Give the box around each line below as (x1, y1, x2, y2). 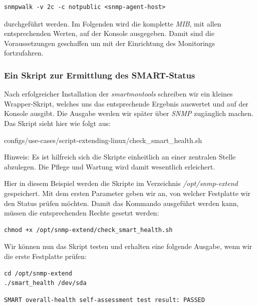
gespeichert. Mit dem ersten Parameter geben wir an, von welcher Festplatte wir (4, 187, 251, 198)
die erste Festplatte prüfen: (4, 250, 87, 261)
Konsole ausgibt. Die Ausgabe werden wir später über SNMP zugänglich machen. (4, 108, 253, 118)
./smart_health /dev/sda (4, 279, 87, 287)
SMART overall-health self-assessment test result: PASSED (4, 296, 205, 303)
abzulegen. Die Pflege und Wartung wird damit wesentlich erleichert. (4, 161, 215, 171)
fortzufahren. (4, 47, 44, 58)
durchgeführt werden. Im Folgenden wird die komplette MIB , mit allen (4, 18, 221, 28)
